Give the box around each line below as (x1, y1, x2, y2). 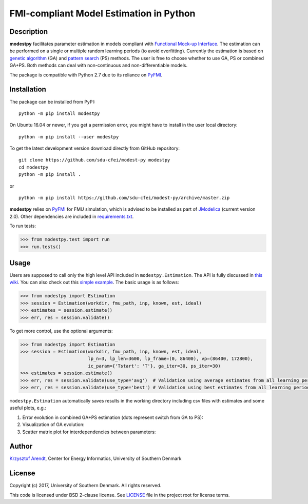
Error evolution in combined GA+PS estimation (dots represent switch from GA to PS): (22, 414, 203, 420)
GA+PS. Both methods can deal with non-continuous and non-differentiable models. (9, 62, 187, 69)
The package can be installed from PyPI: (9, 98, 95, 105)
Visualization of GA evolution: (22, 421, 85, 428)
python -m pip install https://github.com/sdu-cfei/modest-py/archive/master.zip (18, 195, 230, 201)
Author (9, 442, 33, 451)
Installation (9, 85, 46, 94)
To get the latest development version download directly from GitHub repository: (9, 145, 180, 151)
